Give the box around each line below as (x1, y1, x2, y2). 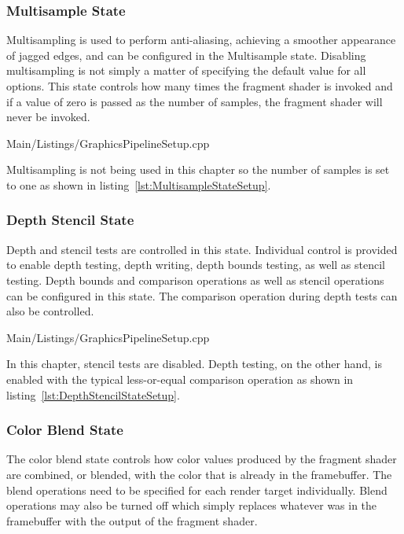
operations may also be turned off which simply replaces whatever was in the (6, 497, 377, 514)
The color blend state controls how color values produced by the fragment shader (6, 451, 397, 467)
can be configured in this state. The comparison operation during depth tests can (6, 287, 398, 304)
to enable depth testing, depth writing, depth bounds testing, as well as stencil (6, 256, 385, 273)
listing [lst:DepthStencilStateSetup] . (6, 386, 180, 403)
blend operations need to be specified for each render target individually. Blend (6, 481, 387, 498)
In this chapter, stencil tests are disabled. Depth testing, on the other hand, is (6, 355, 383, 372)
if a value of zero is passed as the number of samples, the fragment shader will (6, 93, 383, 109)
